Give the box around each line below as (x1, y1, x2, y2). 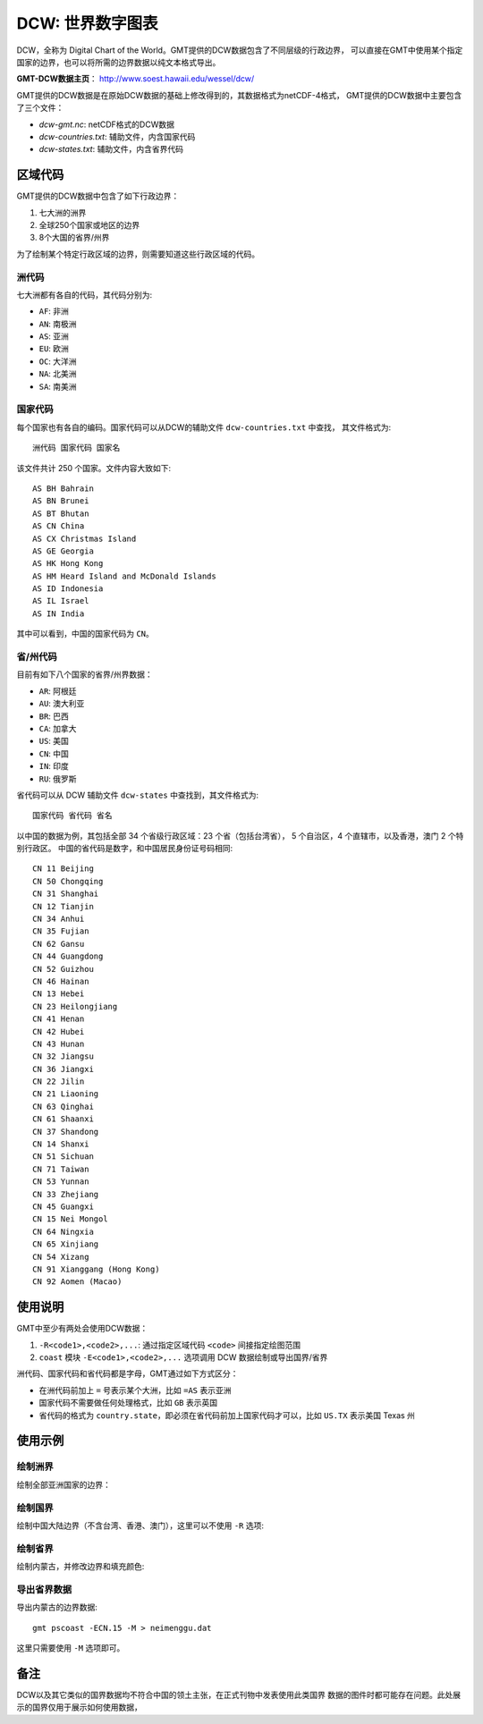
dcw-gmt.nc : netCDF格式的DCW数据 (38, 119, 174, 130)
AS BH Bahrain (32, 483, 94, 494)
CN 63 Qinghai (32, 1101, 94, 1111)
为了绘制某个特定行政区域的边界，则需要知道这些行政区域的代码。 (16, 249, 259, 259)
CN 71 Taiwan (32, 1163, 89, 1174)
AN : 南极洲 (38, 318, 77, 329)
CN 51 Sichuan (32, 1152, 94, 1162)
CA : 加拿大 (38, 723, 77, 733)
